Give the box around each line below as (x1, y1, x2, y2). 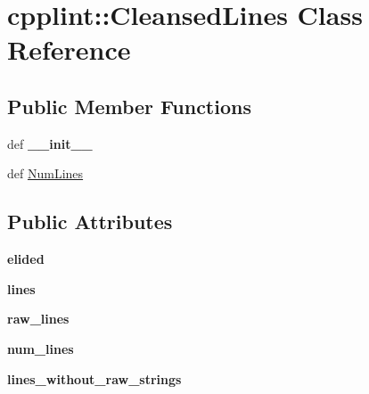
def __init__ (7, 134, 93, 152)
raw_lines (7, 309, 70, 328)
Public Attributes (7, 208, 173, 235)
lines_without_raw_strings (7, 369, 182, 388)
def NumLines (7, 164, 84, 183)
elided (7, 250, 45, 268)
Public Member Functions (7, 92, 251, 119)
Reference (7, 31, 131, 68)
